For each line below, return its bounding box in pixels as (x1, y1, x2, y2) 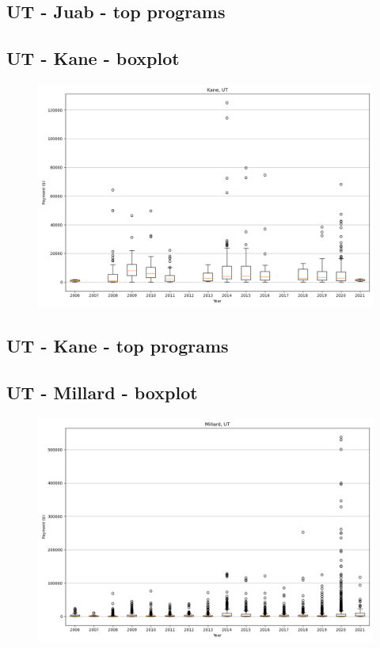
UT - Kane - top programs (6, 334, 229, 358)
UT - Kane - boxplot (6, 46, 180, 71)
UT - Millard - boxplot (6, 380, 198, 405)
